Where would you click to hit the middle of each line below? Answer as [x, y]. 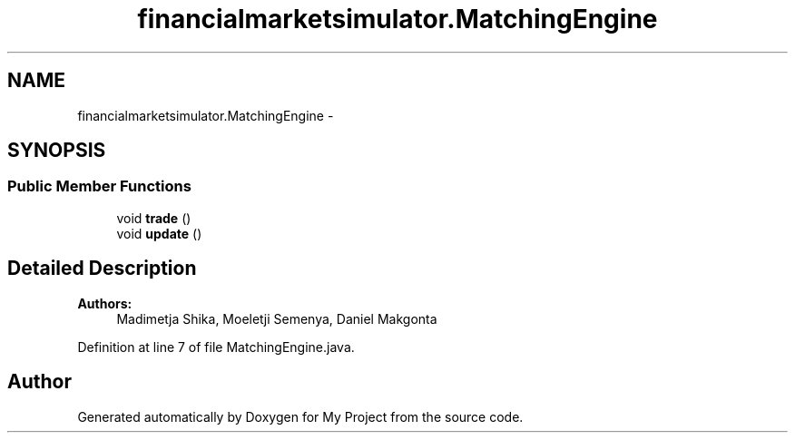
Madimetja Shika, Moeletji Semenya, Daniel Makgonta [277, 318]
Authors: [105, 303]
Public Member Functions [99, 186]
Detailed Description [102, 269]
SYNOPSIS [57, 151]
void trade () [154, 218]
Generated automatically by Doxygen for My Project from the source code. [300, 416]
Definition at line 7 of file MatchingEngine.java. [216, 347]
